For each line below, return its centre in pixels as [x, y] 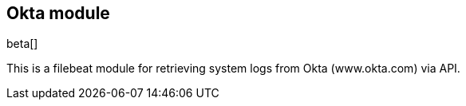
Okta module [58, 13]
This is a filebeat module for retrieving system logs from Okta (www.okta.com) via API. [233, 69]
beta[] [22, 44]
